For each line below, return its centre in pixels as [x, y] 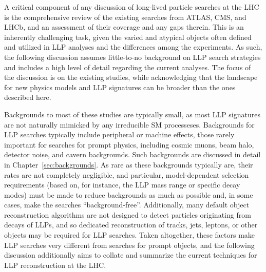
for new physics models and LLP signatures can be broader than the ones [120, 87]
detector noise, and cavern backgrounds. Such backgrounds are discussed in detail [132, 154]
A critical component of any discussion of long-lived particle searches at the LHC [132, 7]
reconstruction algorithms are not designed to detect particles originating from [128, 214]
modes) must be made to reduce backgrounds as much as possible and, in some [129, 194]
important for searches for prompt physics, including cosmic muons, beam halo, [129, 144]
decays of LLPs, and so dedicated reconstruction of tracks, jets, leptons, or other [131, 225]
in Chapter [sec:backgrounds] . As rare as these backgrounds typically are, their [129, 164]
